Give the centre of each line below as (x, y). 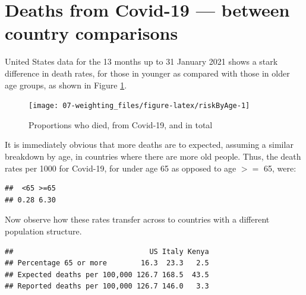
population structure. (43, 231)
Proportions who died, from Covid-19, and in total (121, 124)
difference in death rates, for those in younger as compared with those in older (147, 73)
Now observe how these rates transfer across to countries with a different (137, 219)
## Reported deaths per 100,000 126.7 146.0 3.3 (107, 286)
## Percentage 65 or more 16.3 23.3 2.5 (107, 263)
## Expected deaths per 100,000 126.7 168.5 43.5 (107, 275)
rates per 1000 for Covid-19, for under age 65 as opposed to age (121, 168)
